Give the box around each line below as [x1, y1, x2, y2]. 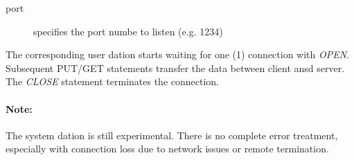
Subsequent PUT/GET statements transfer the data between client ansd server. [6, 60, 345, 75]
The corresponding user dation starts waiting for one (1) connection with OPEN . [6, 47, 350, 62]
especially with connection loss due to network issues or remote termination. [6, 141, 329, 156]
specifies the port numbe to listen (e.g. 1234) [33, 24, 223, 38]
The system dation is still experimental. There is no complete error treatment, [6, 127, 338, 142]
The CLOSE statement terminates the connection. [6, 74, 220, 89]
